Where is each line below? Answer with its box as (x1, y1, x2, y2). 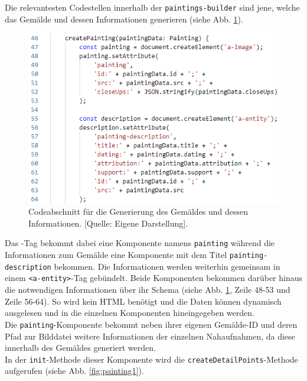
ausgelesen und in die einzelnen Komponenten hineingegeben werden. (5, 306, 254, 319)
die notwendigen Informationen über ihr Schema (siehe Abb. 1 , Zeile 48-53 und (5, 283, 290, 296)
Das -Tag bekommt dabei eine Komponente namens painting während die (5, 237, 275, 249)
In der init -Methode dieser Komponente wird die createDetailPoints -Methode (5, 353, 298, 365)
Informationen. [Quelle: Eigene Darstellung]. (28, 217, 188, 229)
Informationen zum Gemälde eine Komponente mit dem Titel (5, 248, 227, 261)
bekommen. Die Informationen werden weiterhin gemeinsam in (54, 260, 280, 272)
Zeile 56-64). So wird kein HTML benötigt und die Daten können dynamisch (5, 295, 282, 307)
